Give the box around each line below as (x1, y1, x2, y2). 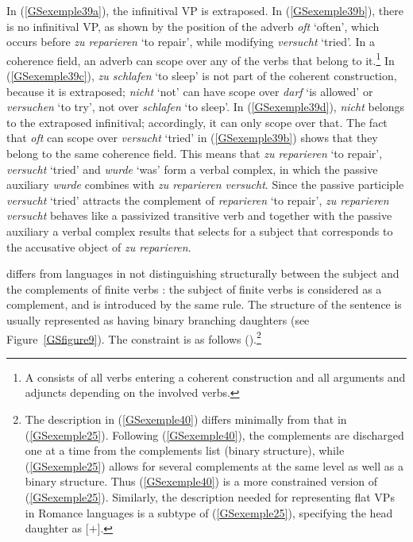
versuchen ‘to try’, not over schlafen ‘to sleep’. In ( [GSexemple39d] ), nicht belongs (6, 98, 405, 115)
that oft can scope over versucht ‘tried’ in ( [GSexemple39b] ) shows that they (6, 129, 378, 146)
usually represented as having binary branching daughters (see (6, 311, 310, 328)
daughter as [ (25, 520, 89, 536)
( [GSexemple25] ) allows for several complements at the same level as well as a (25, 457, 403, 474)
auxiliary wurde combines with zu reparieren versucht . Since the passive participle (6, 176, 404, 193)
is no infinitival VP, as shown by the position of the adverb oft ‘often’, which (6, 17, 380, 34)
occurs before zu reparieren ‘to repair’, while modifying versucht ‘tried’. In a (6, 33, 375, 50)
